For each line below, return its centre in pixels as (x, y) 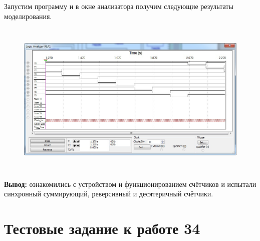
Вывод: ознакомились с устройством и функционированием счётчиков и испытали (130, 184)
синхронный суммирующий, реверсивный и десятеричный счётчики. (109, 194)
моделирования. (28, 16)
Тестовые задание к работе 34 (102, 228)
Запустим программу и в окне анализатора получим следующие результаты (119, 6)
